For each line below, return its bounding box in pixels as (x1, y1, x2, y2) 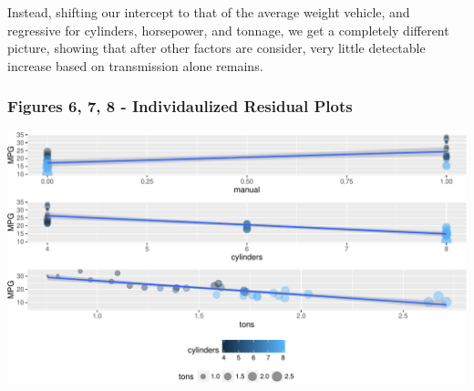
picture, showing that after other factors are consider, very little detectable (7, 38, 426, 57)
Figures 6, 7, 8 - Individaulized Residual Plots (7, 95, 353, 118)
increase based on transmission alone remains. (7, 56, 263, 75)
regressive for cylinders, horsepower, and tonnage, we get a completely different (7, 20, 449, 39)
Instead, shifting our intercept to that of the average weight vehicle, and (7, 3, 410, 21)
